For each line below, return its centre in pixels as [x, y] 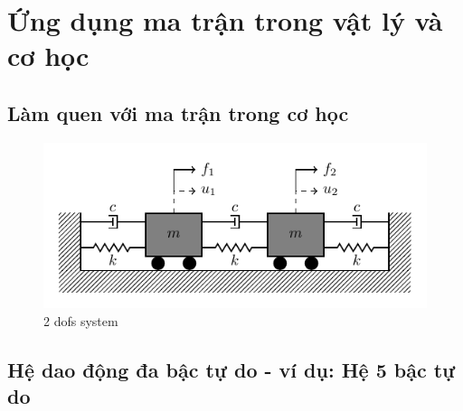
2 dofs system [81, 320]
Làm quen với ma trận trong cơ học [178, 112]
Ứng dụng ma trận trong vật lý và [225, 20]
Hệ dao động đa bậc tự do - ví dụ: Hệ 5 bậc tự [231, 369]
